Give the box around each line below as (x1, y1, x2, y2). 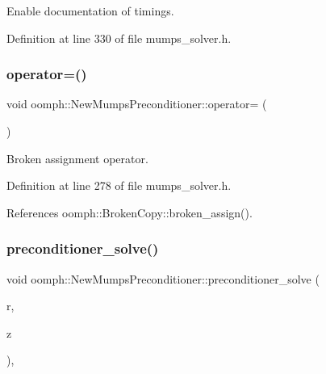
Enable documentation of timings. (6, 2, 174, 19)
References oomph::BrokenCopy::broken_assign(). (6, 204, 253, 221)
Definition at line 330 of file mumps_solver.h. (6, 29, 232, 46)
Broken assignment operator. (6, 149, 148, 166)
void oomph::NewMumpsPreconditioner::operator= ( (6, 95, 267, 112)
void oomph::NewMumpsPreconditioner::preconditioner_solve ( (6, 270, 320, 287)
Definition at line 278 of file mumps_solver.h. (6, 177, 232, 194)
